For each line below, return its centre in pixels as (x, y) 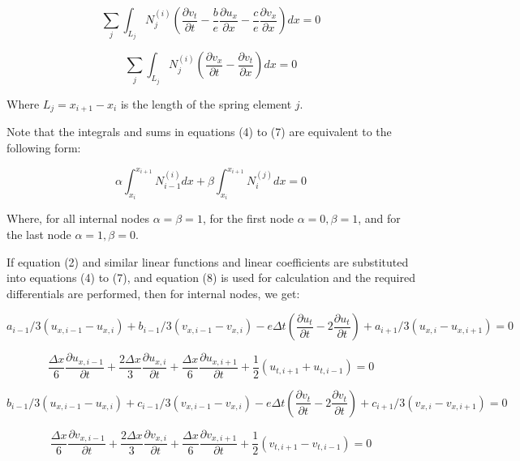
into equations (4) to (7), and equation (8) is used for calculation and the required (211, 277)
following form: (44, 147)
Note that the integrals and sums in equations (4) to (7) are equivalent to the (199, 132)
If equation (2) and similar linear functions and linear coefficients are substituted (208, 261)
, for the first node (248, 218)
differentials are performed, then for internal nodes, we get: (153, 293)
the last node (39, 235)
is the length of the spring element (206, 103)
